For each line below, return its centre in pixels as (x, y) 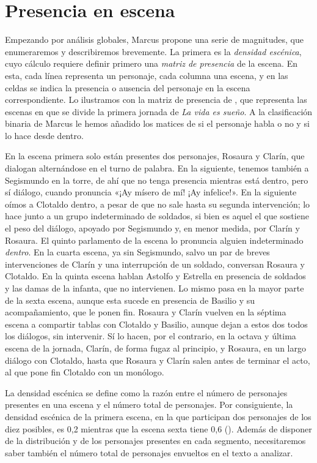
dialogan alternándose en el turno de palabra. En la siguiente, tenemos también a (157, 168)
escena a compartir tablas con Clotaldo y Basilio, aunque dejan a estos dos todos (156, 324)
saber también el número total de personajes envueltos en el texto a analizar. (149, 452)
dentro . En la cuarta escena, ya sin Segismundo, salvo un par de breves (137, 252)
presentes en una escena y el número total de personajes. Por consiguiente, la (149, 405)
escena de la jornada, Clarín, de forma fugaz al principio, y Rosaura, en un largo (155, 348)
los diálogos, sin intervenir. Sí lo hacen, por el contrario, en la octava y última (151, 336)
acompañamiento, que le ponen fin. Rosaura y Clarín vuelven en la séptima (146, 312)
